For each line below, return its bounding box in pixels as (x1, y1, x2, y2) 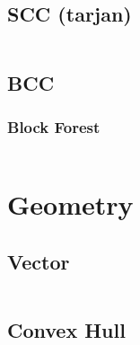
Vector (7, 247, 70, 275)
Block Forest (7, 115, 101, 137)
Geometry (7, 186, 134, 223)
